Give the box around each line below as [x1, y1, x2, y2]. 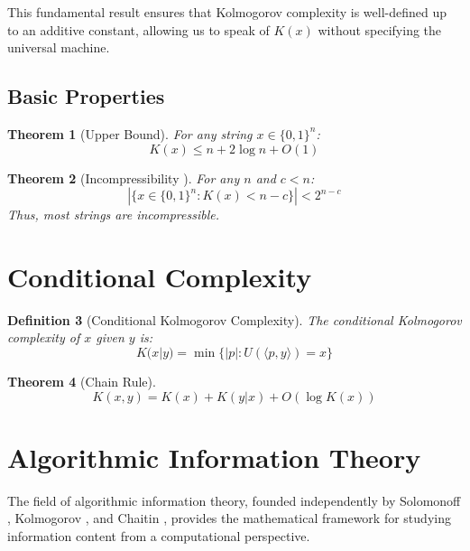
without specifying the [318, 20, 442, 39]
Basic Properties [7, 82, 165, 110]
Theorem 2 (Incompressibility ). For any [7, 168, 240, 187]
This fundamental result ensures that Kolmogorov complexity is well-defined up [7, 3, 447, 21]
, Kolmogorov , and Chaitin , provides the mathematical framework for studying [7, 509, 451, 528]
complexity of [7, 328, 80, 347]
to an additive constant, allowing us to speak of [7, 20, 270, 39]
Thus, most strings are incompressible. [7, 205, 219, 224]
